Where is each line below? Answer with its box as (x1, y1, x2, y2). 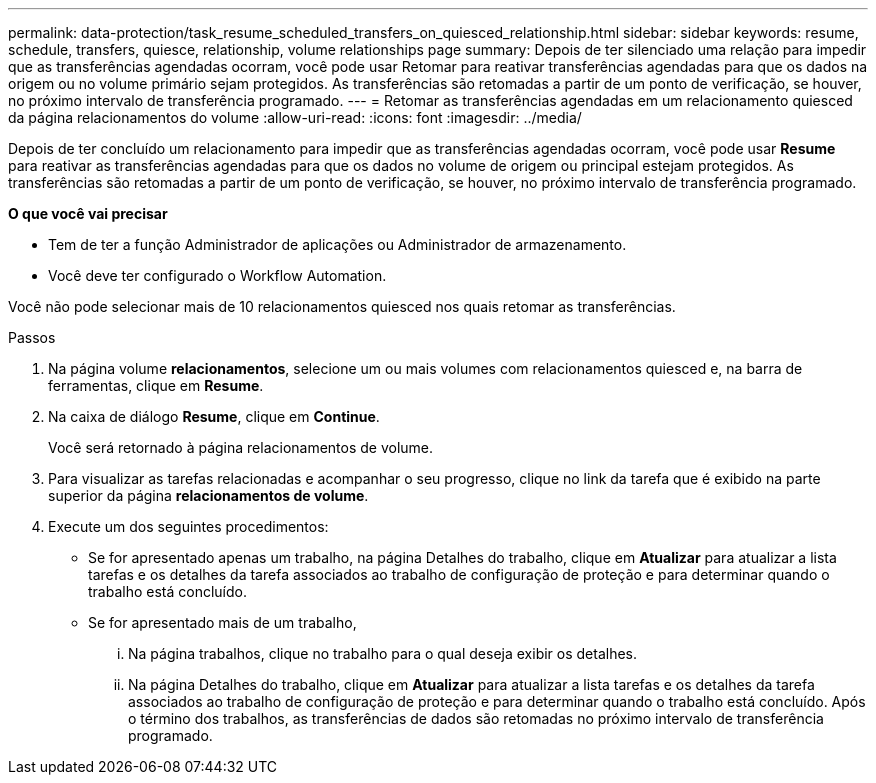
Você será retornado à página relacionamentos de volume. (48, 439, 434, 456)
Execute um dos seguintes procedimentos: (48, 518, 329, 535)
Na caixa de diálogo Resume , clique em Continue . (48, 408, 380, 425)
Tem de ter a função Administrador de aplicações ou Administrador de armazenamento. (48, 236, 627, 253)
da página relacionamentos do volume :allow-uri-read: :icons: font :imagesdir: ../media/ (8, 109, 582, 126)
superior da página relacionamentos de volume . (48, 487, 369, 504)
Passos (8, 329, 56, 346)
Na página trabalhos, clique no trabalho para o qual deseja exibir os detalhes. (128, 645, 638, 662)
